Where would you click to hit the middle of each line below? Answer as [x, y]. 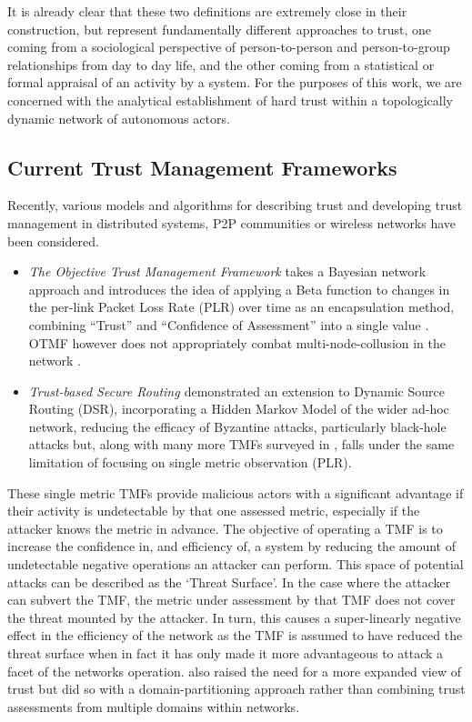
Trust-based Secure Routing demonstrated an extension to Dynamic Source [236, 391]
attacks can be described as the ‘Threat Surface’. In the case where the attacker [229, 582]
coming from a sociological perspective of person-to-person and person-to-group [229, 47]
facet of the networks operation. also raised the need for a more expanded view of [234, 671]
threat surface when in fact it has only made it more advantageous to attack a [226, 653]
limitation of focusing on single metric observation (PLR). [190, 462]
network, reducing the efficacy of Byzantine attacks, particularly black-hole [237, 426]
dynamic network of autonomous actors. [119, 118]
